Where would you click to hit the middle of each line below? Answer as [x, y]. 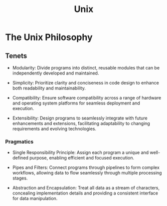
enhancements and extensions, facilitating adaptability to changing [81, 123]
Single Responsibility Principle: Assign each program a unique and [81, 152]
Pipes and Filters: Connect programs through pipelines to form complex [86, 167]
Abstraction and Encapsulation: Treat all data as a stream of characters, [86, 188]
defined [20, 158]
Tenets [16, 56]
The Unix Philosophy [49, 37]
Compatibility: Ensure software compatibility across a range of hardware [87, 98]
